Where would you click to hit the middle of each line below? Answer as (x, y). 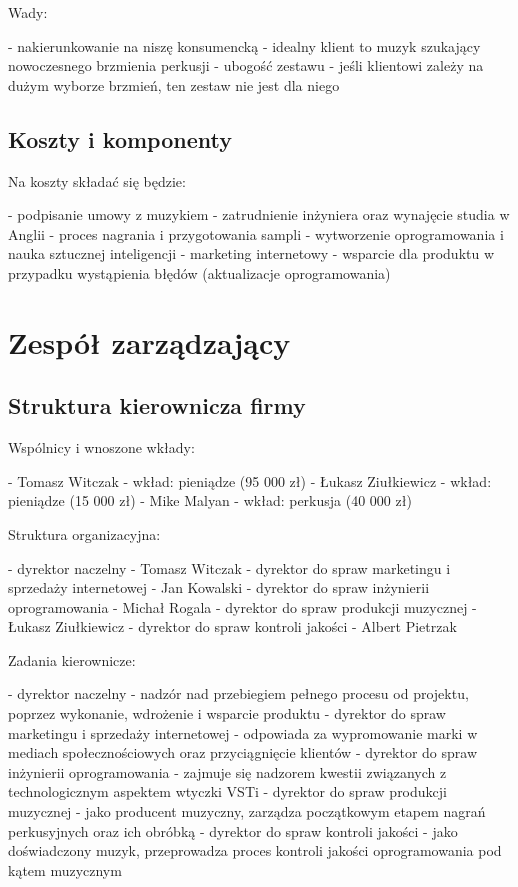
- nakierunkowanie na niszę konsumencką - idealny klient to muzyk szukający (244, 45)
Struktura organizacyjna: (84, 533)
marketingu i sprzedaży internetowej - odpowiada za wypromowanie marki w (243, 732)
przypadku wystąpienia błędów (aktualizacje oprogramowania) (199, 272)
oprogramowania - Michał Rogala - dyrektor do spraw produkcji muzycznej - (242, 606)
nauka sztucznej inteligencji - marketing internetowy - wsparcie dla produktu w (251, 253)
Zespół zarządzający (149, 341)
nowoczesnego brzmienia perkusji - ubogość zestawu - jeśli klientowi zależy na (246, 65)
